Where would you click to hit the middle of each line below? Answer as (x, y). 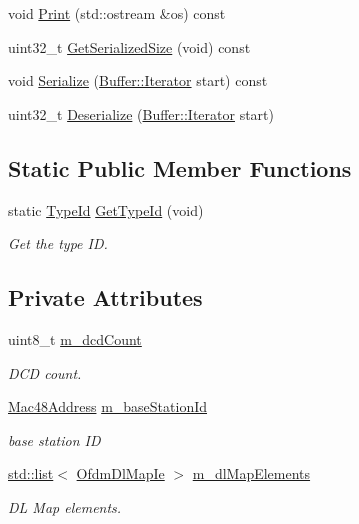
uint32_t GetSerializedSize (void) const (129, 46)
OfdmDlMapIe (120, 473)
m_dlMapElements (251, 473)
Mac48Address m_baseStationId (108, 406)
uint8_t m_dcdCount (75, 338)
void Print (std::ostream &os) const (117, 13)
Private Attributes (105, 297)
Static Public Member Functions (180, 167)
